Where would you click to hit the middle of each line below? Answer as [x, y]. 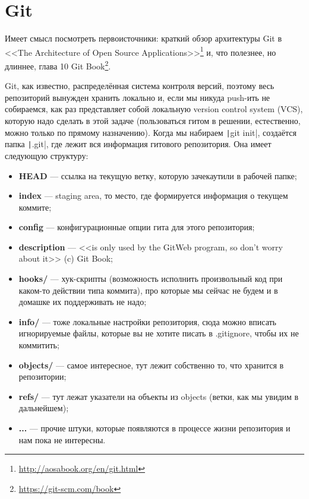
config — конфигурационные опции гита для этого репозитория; [137, 227]
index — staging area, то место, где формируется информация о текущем [153, 196]
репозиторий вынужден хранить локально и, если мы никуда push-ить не [138, 97]
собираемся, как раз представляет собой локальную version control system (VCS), [154, 109]
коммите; [35, 207]
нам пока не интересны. [62, 439]
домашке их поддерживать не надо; [83, 302]
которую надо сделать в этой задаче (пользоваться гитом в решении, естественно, [153, 120]
